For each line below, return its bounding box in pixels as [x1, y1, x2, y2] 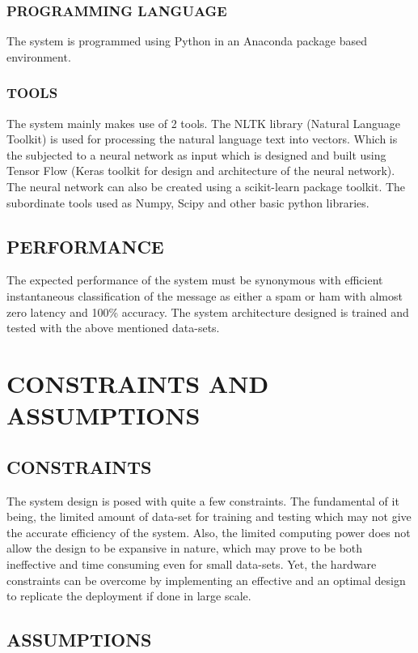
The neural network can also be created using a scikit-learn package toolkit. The [6, 178, 406, 194]
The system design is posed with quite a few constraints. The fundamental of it [6, 492, 399, 509]
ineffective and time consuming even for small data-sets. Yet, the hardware [6, 555, 377, 572]
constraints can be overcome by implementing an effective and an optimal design [6, 571, 406, 588]
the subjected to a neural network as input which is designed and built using [6, 146, 386, 163]
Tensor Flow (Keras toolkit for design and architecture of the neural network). [6, 162, 395, 179]
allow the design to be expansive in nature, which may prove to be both [6, 540, 363, 557]
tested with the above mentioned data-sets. [6, 319, 220, 336]
